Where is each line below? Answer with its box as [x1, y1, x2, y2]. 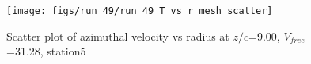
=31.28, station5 [6, 43, 86, 59]
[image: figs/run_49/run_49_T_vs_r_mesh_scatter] [6, 5, 273, 16]
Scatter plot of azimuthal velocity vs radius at [6, 27, 229, 44]
